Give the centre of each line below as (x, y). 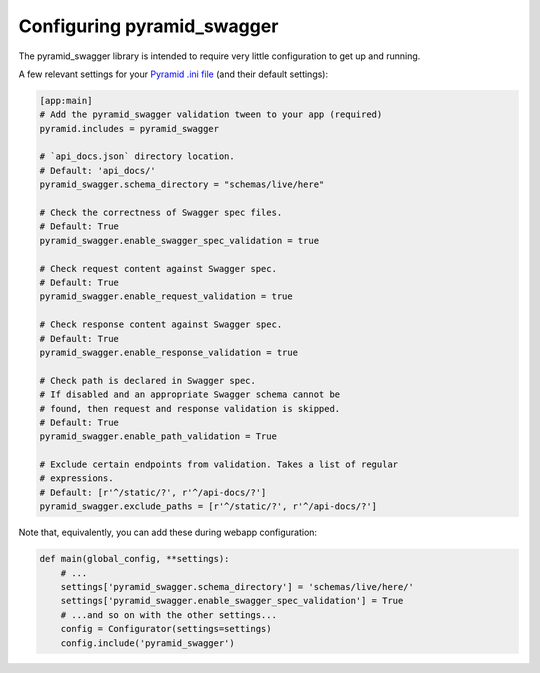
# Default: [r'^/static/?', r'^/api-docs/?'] (153, 492)
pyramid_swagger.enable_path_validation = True (158, 436)
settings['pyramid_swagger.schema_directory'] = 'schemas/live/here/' (237, 586)
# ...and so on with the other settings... (168, 614)
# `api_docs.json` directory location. (137, 156)
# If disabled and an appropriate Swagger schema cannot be (190, 394)
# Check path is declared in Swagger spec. (148, 380)
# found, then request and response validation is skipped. (190, 408)
